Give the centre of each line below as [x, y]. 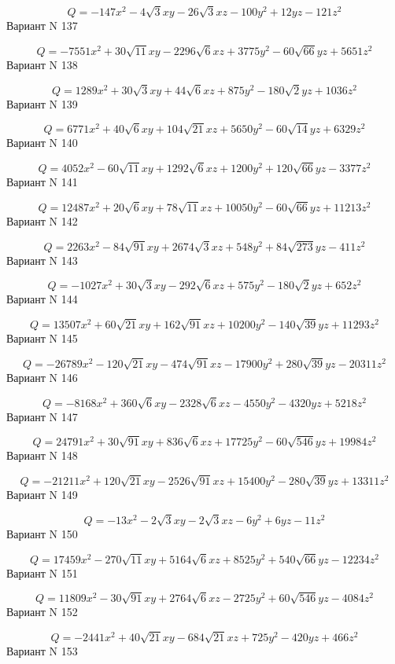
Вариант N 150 [42, 533]
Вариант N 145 [42, 338]
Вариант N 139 [42, 103]
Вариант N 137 [42, 26]
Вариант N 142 [42, 220]
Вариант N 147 [42, 416]
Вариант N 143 [42, 260]
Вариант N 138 [42, 64]
